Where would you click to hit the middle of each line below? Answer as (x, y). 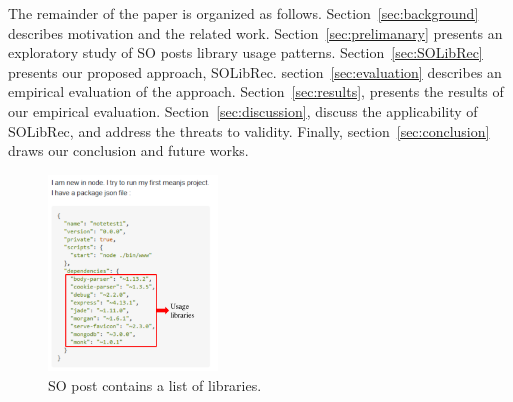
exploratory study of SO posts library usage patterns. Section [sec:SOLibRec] (245, 52)
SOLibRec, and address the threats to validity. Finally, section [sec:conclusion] (249, 130)
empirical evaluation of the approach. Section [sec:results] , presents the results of (256, 91)
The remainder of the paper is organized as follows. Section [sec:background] (243, 13)
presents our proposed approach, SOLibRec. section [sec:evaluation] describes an (255, 71)
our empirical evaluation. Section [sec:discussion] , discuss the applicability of (243, 110)
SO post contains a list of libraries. (155, 384)
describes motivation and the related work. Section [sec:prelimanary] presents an (255, 32)
